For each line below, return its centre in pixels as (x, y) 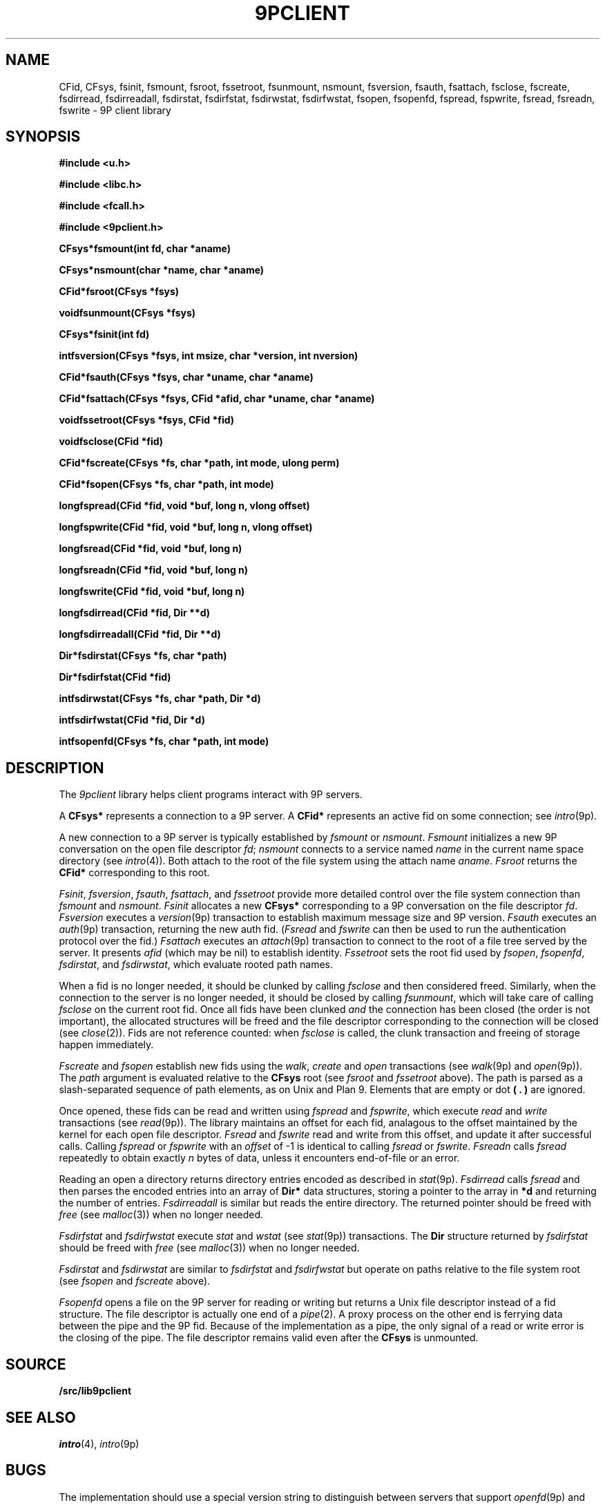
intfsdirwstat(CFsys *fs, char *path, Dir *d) (160, 699)
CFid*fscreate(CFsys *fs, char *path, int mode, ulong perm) (199, 463)
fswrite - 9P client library (115, 110)
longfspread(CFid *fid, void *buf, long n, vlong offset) (184, 506)
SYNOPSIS (43, 137)
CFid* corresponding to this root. (134, 873)
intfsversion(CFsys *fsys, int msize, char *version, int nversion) (209, 356)
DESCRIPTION (55, 768)
